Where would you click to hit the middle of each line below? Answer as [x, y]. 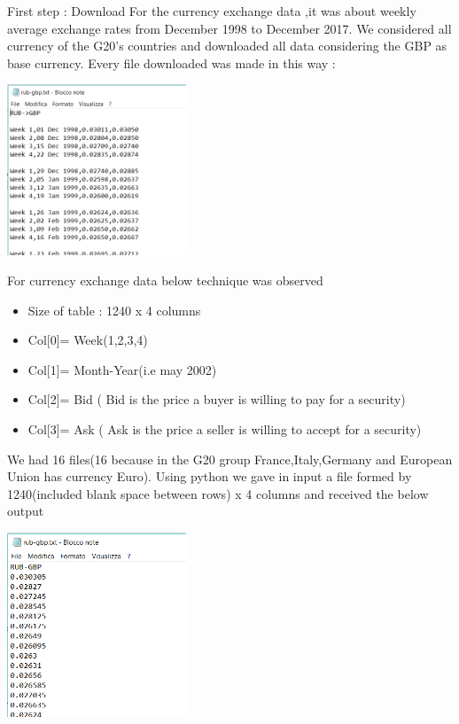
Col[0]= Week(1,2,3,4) [88, 340]
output [26, 511]
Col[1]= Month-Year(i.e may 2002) [122, 369]
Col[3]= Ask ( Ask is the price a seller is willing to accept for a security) [225, 428]
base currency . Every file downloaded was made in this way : [171, 62]
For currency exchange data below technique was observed [165, 280]
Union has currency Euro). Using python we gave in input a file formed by [210, 476]
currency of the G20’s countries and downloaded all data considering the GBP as [227, 46]
